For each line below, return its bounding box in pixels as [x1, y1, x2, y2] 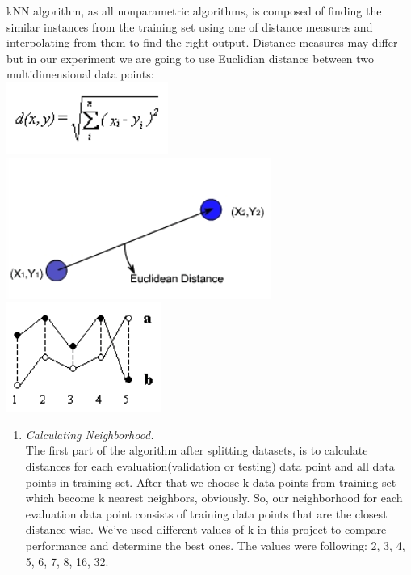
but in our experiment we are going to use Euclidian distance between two [6, 49, 375, 66]
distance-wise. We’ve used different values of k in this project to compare [25, 521, 387, 538]
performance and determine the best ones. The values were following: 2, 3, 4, [25, 536, 405, 553]
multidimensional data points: [6, 66, 154, 82]
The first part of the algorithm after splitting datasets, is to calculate [25, 442, 368, 459]
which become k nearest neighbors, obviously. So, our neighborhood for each [25, 489, 403, 506]
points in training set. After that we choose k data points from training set [25, 473, 396, 490]
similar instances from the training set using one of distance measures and [6, 18, 373, 35]
